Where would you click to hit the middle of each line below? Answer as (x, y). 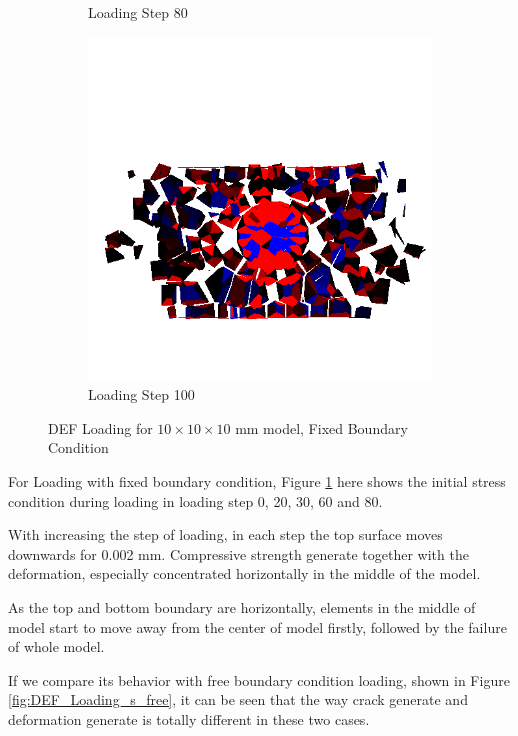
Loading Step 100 (141, 394)
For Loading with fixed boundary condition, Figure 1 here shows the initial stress (257, 480)
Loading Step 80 (138, 12)
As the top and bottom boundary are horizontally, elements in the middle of (242, 606)
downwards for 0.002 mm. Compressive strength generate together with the (238, 553)
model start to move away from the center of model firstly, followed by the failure (257, 626)
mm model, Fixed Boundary (321, 427)
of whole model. (56, 646)
